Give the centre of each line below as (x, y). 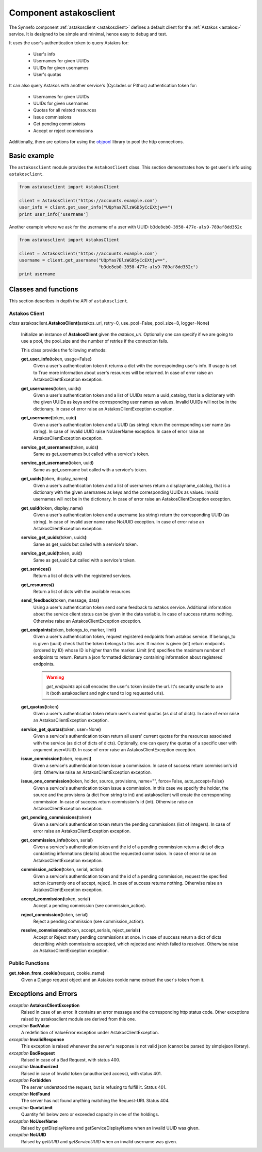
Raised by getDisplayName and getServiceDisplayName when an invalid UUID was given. (110, 1128)
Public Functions (29, 963)
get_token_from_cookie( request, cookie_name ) (57, 973)
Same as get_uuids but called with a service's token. (86, 544)
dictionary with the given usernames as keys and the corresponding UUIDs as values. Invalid (126, 492)
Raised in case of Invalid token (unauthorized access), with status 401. (91, 1073)
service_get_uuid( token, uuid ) (52, 553)
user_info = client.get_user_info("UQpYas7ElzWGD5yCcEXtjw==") (96, 207)
